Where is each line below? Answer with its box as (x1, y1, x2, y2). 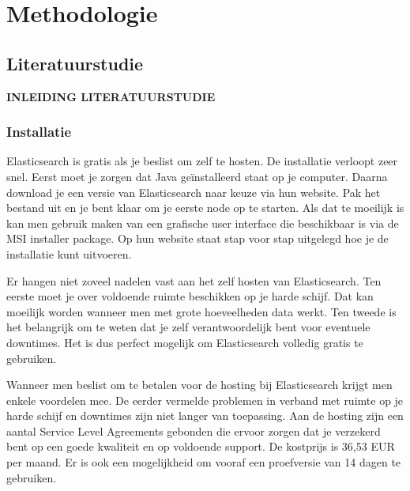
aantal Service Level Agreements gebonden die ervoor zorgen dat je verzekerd (6, 422, 381, 439)
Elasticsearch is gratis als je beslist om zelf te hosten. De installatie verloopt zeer (6, 153, 398, 169)
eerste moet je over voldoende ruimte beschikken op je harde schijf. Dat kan (6, 288, 374, 304)
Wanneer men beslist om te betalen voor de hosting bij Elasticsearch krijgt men (6, 376, 393, 393)
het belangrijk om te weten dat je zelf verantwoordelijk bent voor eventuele (6, 319, 371, 335)
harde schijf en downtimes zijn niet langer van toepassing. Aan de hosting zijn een (6, 407, 404, 424)
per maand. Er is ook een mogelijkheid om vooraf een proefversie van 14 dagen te (6, 454, 401, 470)
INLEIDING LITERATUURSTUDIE (6, 88, 216, 104)
